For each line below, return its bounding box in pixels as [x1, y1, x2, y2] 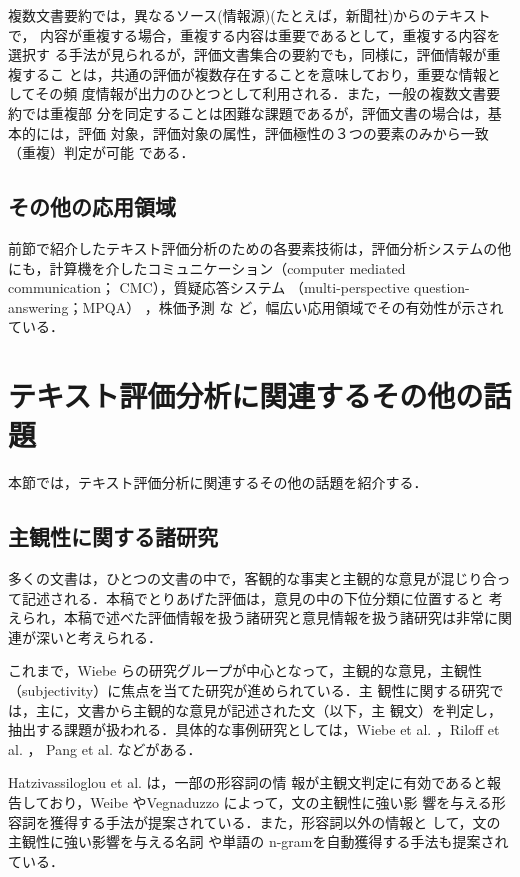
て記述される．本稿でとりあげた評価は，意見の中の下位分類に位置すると [8, 587, 484, 608]
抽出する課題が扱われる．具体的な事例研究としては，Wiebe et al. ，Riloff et [8, 719, 500, 740]
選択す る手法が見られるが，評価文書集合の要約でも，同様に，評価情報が [8, 44, 487, 65]
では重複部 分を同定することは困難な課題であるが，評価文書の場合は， [21, 102, 488, 123]
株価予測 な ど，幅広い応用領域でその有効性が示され [158, 296, 504, 317]
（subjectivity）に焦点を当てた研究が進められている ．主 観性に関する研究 [8, 680, 490, 700]
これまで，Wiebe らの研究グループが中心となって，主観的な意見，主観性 [8, 660, 483, 681]
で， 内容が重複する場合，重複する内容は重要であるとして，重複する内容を [8, 24, 501, 45]
